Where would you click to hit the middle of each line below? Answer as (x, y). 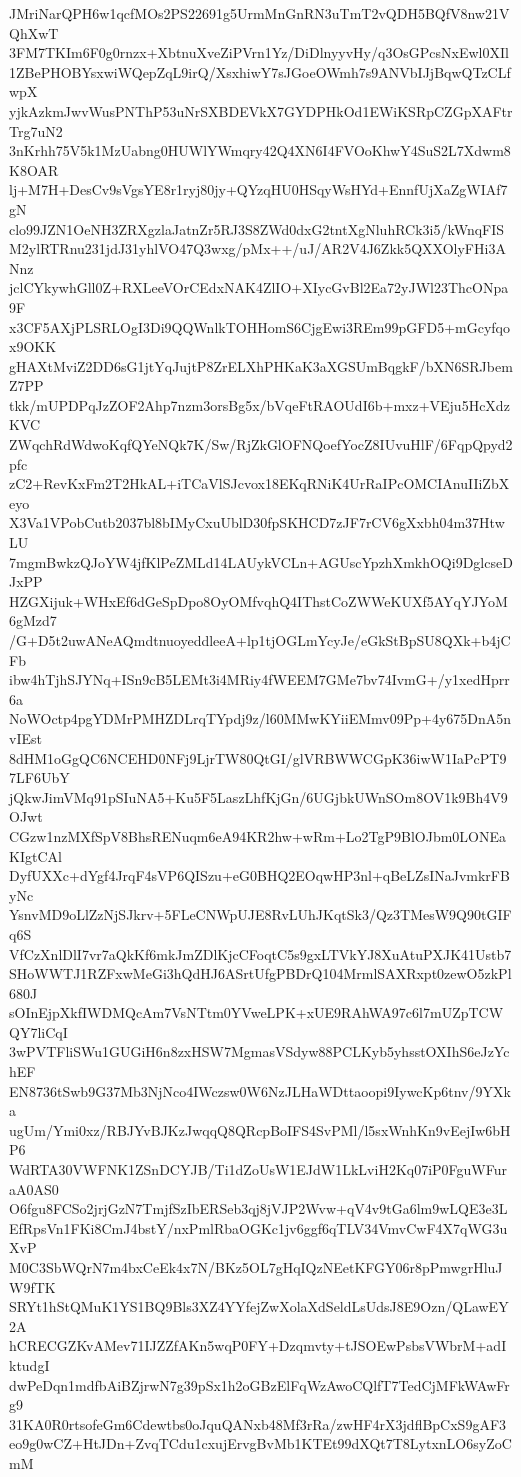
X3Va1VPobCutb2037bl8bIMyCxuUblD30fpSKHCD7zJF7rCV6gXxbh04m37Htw (257, 522)
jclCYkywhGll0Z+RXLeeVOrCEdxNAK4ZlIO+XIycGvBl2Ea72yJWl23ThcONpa (259, 287)
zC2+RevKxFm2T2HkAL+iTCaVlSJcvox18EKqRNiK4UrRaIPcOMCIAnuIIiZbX (259, 483)
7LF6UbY (39, 777)
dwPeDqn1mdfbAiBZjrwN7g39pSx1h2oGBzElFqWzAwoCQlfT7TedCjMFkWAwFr (259, 1384)
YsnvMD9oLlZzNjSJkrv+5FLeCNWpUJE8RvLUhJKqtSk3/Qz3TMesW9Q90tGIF (260, 914)
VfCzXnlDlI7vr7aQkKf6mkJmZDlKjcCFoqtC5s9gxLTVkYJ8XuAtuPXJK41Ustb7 (260, 953)
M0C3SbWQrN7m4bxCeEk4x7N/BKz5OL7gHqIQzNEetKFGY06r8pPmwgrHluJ (256, 1267)
